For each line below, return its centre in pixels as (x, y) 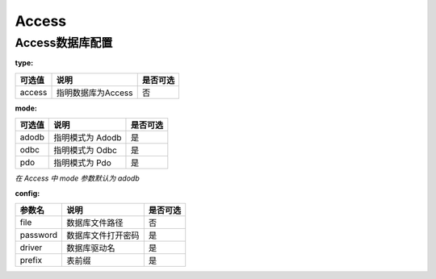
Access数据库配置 (64, 43)
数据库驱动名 (90, 248)
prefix (31, 260)
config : (27, 193)
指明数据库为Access (94, 93)
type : (24, 63)
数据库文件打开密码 (103, 235)
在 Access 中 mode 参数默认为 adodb (78, 178)
